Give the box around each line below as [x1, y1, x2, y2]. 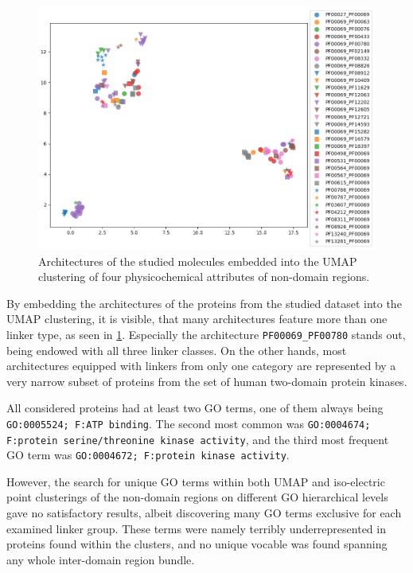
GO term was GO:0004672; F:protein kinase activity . [6, 446, 290, 463]
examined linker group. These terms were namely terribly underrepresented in [6, 520, 386, 536]
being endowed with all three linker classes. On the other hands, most [6, 341, 347, 358]
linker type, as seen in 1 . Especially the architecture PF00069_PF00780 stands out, [6, 325, 406, 342]
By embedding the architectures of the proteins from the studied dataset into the [6, 294, 402, 311]
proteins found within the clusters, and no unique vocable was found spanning [6, 536, 388, 552]
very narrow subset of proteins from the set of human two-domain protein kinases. [6, 372, 407, 389]
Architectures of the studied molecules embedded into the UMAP [38, 252, 357, 269]
